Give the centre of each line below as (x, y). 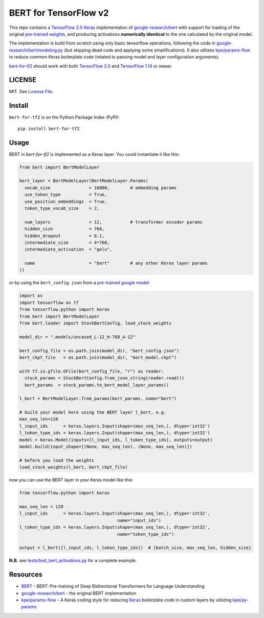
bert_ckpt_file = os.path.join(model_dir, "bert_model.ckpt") (98, 357)
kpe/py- (241, 600)
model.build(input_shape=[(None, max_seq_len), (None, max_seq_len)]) (106, 447)
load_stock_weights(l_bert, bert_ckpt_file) (74, 467)
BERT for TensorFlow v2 (59, 13)
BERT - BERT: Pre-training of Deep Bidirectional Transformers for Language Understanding (113, 586)
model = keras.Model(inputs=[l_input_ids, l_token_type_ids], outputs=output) (116, 440)
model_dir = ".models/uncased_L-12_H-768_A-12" (77, 337)
